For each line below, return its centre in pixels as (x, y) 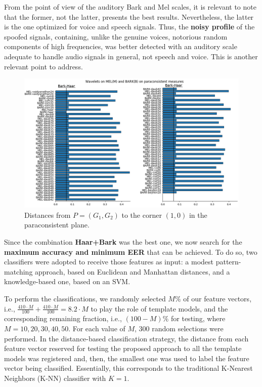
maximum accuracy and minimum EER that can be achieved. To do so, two (131, 251)
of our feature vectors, (217, 298)
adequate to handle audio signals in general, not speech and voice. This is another (131, 56)
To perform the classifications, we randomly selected (85, 298)
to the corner (142, 215)
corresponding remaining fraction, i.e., (63, 318)
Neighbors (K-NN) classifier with (55, 378)
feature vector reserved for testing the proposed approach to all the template (123, 348)
